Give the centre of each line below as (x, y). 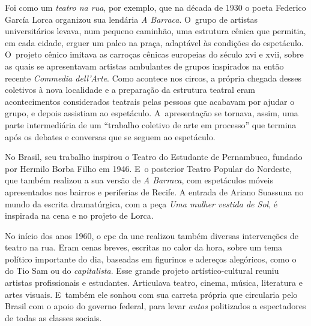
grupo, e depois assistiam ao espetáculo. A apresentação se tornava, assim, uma (152, 113)
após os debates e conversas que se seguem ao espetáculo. (110, 136)
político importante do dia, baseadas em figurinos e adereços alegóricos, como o (151, 259)
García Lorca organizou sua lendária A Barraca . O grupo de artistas (131, 19)
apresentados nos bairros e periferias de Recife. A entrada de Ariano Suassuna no (154, 191)
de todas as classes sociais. (53, 317)
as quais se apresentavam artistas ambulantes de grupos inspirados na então (144, 66)
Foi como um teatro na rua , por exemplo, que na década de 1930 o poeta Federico (155, 7)
